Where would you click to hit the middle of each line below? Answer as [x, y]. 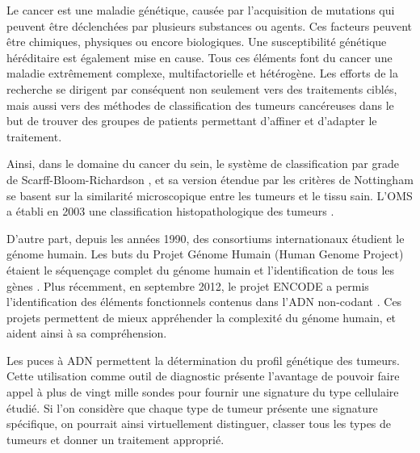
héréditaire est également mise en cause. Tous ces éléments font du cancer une [199, 57]
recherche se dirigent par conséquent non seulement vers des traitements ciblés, [202, 88]
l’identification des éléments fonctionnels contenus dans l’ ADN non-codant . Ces [204, 302]
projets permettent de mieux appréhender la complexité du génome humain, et [202, 317]
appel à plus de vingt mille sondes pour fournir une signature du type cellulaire [203, 392]
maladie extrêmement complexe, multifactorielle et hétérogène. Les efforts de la [202, 73]
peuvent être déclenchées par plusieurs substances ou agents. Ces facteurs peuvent [210, 25]
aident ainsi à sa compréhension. [87, 333]
